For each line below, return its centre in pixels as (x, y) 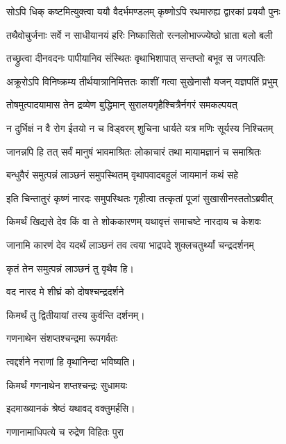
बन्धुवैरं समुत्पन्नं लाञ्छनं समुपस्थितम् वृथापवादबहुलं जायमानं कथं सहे (123, 175)
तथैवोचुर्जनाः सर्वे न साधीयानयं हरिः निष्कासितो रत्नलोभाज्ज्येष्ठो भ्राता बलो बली (140, 34)
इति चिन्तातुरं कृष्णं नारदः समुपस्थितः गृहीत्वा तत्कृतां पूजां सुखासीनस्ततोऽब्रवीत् (140, 198)
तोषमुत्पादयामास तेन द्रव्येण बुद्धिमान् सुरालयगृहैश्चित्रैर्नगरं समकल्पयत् (122, 105)
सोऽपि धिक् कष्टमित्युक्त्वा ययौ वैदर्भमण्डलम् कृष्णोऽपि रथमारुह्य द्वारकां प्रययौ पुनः (143, 11)
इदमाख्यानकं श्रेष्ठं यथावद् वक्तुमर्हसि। (71, 408)
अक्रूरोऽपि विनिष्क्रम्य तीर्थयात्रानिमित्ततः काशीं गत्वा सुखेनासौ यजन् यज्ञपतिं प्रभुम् (142, 81)
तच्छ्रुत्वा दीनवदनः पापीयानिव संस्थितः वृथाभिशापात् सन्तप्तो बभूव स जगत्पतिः (136, 58)
